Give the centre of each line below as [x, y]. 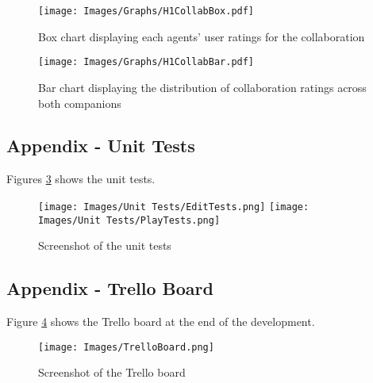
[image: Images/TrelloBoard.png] [126, 347]
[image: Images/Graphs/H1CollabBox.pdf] [146, 11]
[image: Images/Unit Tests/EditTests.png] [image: [174, 207]
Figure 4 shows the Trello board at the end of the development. [161, 321]
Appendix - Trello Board [110, 288]
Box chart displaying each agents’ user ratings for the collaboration [202, 36]
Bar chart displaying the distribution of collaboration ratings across [202, 87]
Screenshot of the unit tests [105, 245]
